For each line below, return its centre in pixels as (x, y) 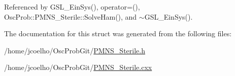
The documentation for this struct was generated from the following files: (118, 33)
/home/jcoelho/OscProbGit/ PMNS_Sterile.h (75, 50)
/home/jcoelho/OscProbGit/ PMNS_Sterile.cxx (78, 67)
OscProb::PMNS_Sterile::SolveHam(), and (71, 16)
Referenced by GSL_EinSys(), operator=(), (72, 7)
